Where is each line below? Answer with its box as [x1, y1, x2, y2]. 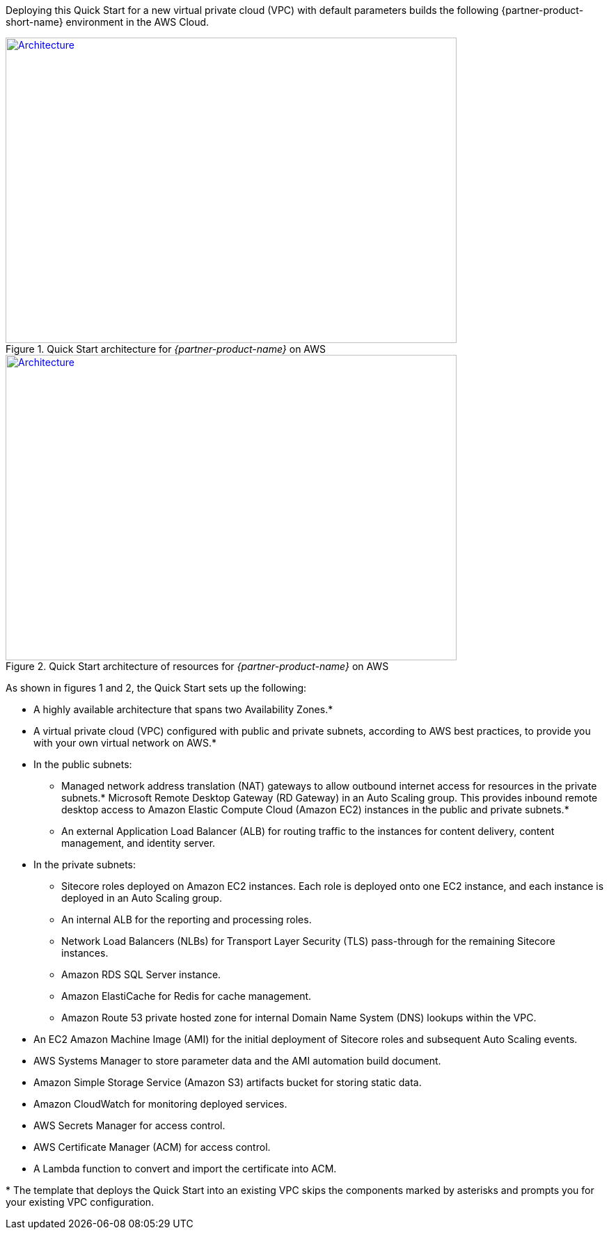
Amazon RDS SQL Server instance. [61, 969, 221, 980]
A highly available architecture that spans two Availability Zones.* [33, 703, 333, 715]
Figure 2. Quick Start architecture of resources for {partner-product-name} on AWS [6, 660, 389, 672]
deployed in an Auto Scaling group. [61, 892, 222, 904]
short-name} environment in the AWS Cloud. [6, 16, 209, 28]
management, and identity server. [61, 837, 216, 849]
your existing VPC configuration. [6, 1196, 155, 1208]
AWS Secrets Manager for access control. [33, 1120, 226, 1131]
